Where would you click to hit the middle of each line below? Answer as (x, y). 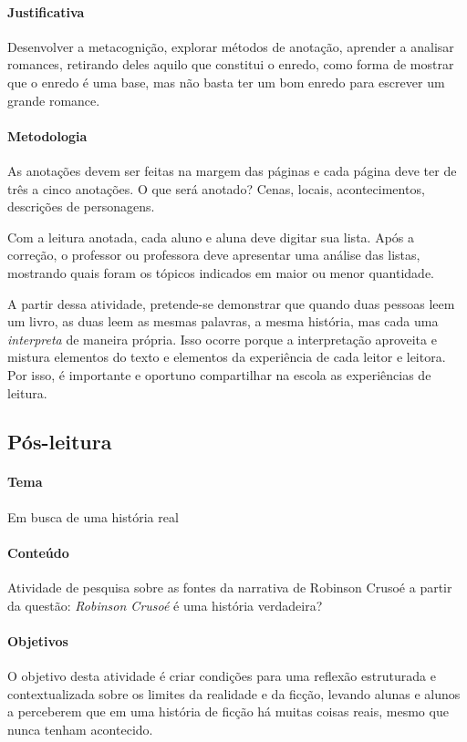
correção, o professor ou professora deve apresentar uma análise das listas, (214, 255)
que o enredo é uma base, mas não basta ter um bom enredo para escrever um (226, 82)
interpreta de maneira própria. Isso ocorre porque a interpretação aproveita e (222, 339)
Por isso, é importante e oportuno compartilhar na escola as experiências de (219, 374)
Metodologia (47, 135)
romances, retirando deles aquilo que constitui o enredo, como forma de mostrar (231, 64)
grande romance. (54, 100)
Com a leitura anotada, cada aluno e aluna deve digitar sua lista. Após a (211, 237)
